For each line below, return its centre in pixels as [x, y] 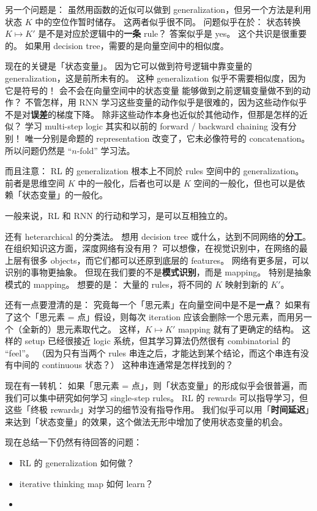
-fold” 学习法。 [106, 150]
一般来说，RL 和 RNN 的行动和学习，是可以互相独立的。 [119, 215]
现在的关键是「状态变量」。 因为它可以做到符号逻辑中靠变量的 [129, 66]
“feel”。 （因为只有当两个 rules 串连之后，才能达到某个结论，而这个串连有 [153, 352]
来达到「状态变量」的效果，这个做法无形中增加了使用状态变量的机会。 [146, 421]
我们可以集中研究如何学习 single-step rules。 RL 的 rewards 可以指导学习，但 [157, 397]
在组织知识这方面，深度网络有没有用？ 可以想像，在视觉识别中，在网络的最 [156, 248]
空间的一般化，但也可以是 [245, 182]
